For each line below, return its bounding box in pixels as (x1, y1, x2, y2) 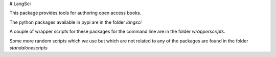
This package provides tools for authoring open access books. (9, 10, 142, 16)
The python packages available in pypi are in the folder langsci (9, 19, 142, 25)
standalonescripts (9, 44, 48, 50)
